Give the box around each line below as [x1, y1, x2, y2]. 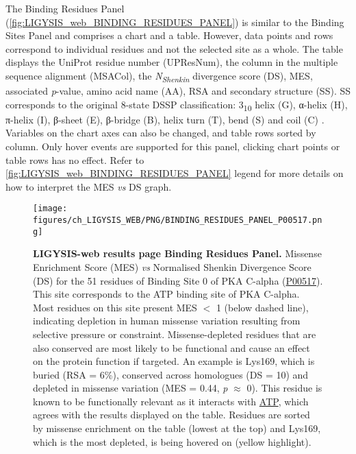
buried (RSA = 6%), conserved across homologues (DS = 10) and [33, 367, 309, 381]
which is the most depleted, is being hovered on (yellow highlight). [33, 434, 311, 449]
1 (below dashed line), [216, 300, 309, 314]
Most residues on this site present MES [33, 300, 197, 314]
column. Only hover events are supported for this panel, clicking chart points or [5, 139, 340, 153]
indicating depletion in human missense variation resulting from [33, 313, 301, 328]
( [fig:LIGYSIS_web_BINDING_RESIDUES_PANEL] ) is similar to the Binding [5, 14, 344, 29]
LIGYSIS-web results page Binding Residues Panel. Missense [33, 246, 322, 261]
